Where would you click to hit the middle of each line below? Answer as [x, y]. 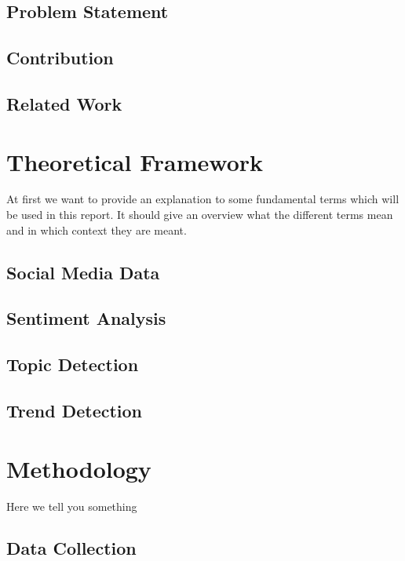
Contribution [60, 58]
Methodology [79, 468]
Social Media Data [83, 272]
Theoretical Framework [135, 161]
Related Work [64, 103]
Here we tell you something [72, 506]
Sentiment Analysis [86, 318]
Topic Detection [73, 364]
